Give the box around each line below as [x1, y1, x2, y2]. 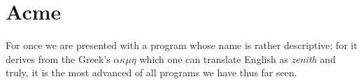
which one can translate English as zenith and [139, 51, 336, 66]
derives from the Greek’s [6, 51, 111, 66]
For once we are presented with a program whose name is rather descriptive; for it [6, 38, 357, 52]
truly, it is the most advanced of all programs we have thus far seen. [6, 65, 297, 80]
